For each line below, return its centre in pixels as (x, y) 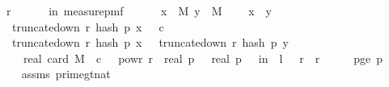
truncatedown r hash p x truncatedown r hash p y (150, 42)
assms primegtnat (66, 74)
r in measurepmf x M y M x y (139, 10)
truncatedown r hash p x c (88, 26)
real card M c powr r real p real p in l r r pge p (203, 58)
